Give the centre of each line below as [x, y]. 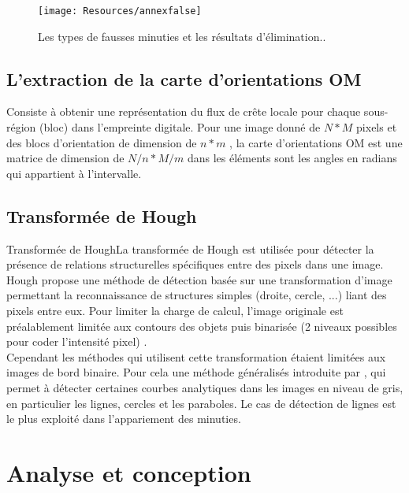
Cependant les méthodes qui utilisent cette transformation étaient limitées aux [196, 356]
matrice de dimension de [65, 158]
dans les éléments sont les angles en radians [292, 158]
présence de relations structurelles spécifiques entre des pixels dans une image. [195, 264]
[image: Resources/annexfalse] [120, 11]
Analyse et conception [129, 472]
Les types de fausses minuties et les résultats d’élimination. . [182, 36]
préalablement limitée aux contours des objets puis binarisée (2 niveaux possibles [202, 326]
